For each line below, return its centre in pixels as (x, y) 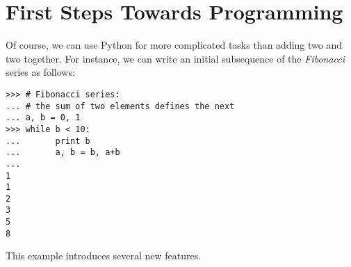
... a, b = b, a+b (63, 153)
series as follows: (40, 72)
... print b (48, 141)
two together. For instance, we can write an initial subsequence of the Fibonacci (175, 58)
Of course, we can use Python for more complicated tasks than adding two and (174, 45)
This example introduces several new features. (104, 256)
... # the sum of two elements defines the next (120, 106)
